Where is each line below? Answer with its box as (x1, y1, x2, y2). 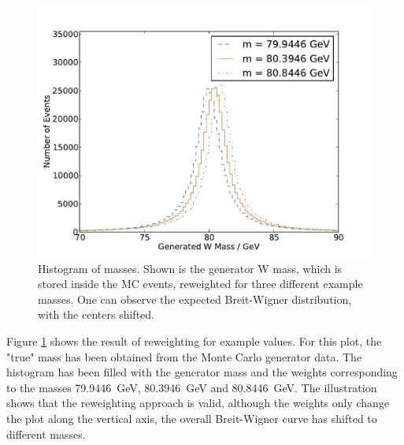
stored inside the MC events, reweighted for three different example (38, 275, 363, 292)
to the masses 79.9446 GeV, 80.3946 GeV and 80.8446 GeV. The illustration (6, 379, 377, 395)
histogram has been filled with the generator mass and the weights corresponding (6, 364, 398, 380)
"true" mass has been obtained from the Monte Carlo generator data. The (6, 348, 362, 365)
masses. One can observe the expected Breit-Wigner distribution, (38, 290, 352, 307)
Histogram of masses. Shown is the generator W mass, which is (38, 260, 343, 276)
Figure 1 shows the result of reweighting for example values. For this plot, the (6, 332, 382, 349)
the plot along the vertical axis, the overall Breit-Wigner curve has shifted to (6, 409, 377, 426)
